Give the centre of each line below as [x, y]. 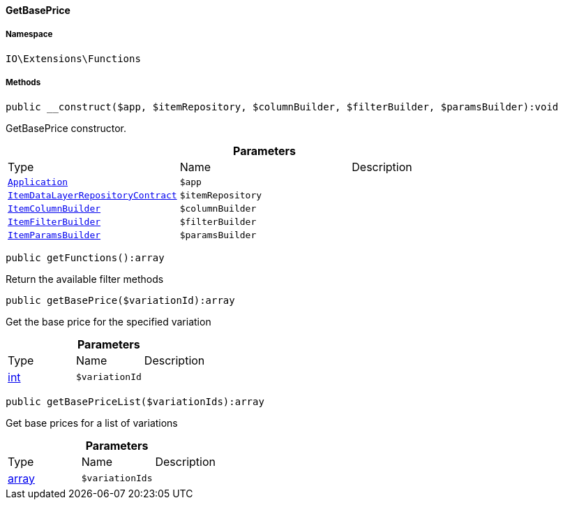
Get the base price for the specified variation [108, 321]
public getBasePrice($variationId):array [120, 300]
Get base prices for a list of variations [92, 423]
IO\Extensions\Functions [73, 58]
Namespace [29, 35]
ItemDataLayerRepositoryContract [92, 195]
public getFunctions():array [85, 257]
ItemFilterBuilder [54, 221]
